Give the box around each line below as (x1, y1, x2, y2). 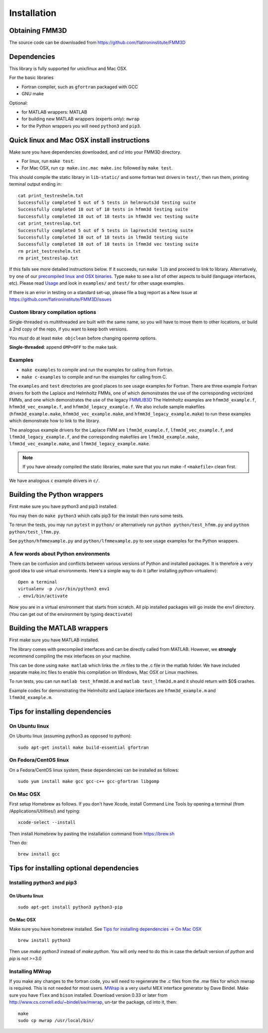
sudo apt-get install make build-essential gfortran (18, 744, 149, 750)
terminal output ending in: (9, 181, 62, 187)
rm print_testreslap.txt (18, 255, 78, 261)
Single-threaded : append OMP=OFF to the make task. (9, 344, 118, 350)
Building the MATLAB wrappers (9, 624, 109, 633)
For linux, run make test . (21, 158, 74, 164)
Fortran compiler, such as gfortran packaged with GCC (21, 83, 138, 89)
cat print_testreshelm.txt (18, 193, 84, 198)
